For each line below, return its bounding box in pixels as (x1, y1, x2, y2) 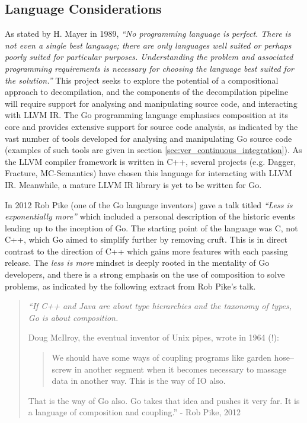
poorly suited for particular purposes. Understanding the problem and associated (5, 50, 293, 63)
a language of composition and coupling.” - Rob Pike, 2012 (28, 406, 241, 418)
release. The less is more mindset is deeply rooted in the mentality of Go (5, 256, 270, 269)
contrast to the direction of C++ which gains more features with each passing (5, 244, 288, 257)
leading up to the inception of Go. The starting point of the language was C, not (5, 221, 298, 234)
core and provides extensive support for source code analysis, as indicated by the (5, 120, 298, 132)
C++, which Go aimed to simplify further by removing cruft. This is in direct (5, 233, 287, 246)
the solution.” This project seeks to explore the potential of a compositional (5, 74, 279, 86)
